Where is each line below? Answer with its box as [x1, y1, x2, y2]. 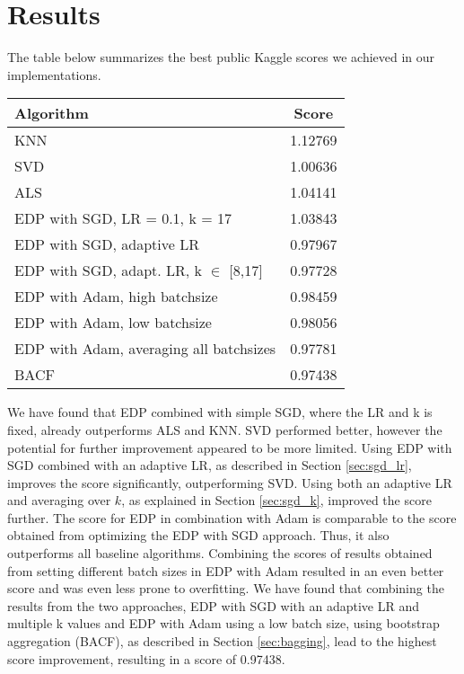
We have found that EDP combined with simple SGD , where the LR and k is [7, 403, 433, 421]
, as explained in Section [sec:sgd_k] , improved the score [121, 491, 432, 510]
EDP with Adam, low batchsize [14, 312, 212, 333]
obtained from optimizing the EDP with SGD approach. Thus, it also [7, 526, 390, 545]
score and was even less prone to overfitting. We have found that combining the [7, 579, 444, 598]
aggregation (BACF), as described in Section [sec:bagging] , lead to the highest [7, 632, 437, 651]
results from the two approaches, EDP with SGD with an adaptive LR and [7, 596, 419, 615]
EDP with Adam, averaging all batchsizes [14, 338, 276, 359]
